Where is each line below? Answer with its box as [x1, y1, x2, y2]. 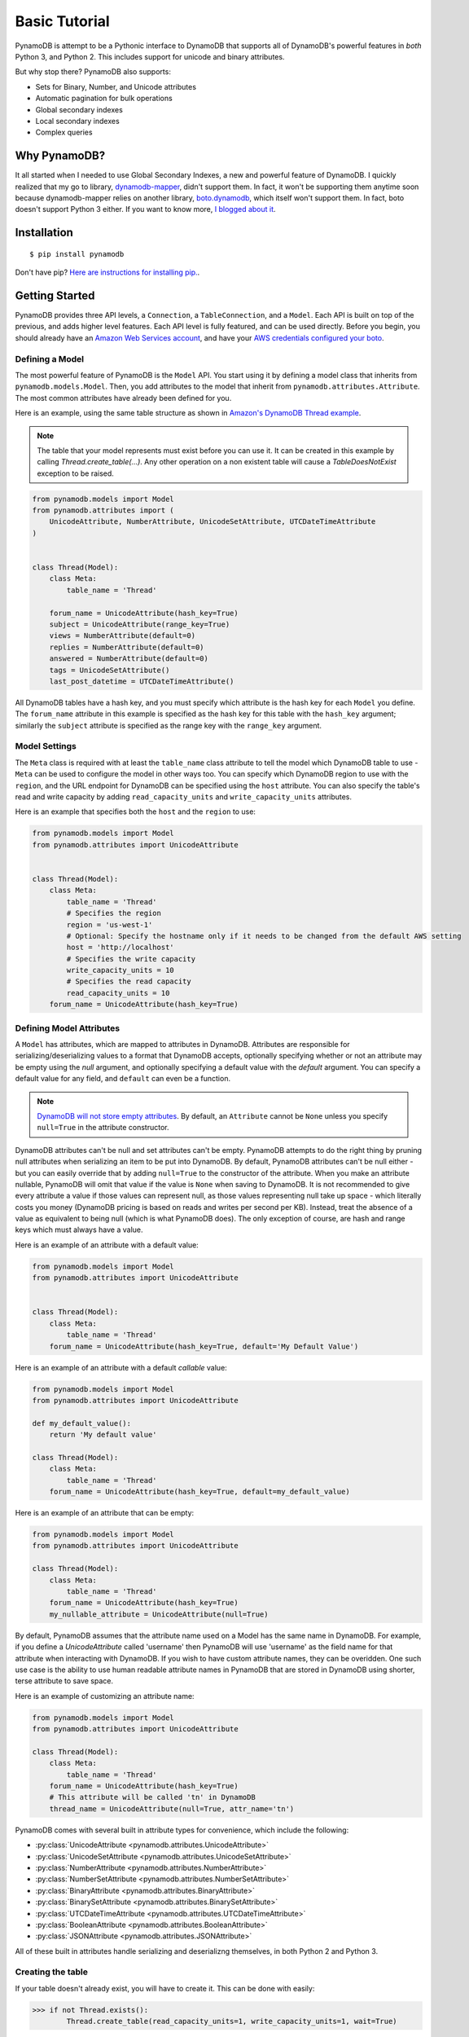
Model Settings [15, 741, 77, 752]
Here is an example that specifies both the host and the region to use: [15, 807, 256, 816]
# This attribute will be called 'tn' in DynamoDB [49, 1793, 256, 1802]
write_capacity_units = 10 [66, 966, 174, 975]
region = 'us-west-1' [66, 920, 153, 929]
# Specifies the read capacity [66, 977, 191, 986]
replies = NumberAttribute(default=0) [49, 642, 204, 652]
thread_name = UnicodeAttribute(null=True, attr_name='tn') [49, 1804, 295, 1813]
